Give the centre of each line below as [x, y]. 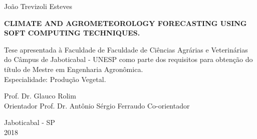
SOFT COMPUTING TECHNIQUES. [72, 33]
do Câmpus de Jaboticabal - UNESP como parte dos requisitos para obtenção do [128, 59]
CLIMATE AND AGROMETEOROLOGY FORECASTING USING [125, 23]
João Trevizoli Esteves [38, 6]
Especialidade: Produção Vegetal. [55, 79]
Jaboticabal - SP [30, 122]
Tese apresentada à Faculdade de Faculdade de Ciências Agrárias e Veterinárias [126, 49]
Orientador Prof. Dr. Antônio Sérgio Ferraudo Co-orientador [97, 105]
